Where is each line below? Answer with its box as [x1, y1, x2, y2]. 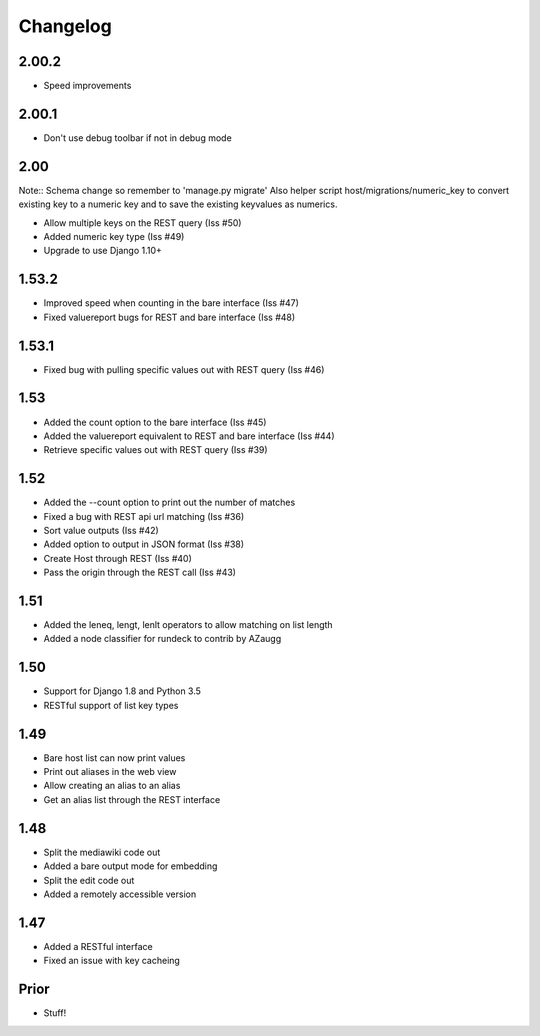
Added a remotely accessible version [43, 888, 197, 900]
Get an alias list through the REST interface [43, 793, 221, 805]
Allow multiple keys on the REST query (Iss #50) [43, 216, 242, 229]
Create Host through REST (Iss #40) [43, 552, 192, 564]
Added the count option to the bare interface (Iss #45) [43, 416, 267, 428]
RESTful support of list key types [43, 699, 179, 711]
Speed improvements [43, 80, 132, 92]
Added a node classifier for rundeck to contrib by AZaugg [43, 633, 282, 645]
